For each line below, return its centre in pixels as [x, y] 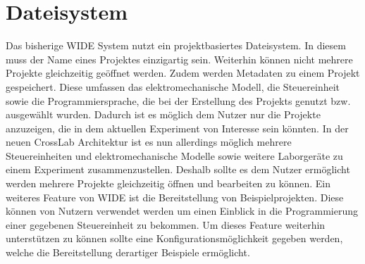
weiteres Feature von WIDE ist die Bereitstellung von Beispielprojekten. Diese [175, 197]
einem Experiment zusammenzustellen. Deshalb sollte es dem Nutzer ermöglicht [178, 169]
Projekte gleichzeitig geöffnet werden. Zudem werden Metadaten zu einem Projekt [183, 73]
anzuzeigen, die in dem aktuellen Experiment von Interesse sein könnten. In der [177, 128]
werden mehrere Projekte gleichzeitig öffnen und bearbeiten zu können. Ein [168, 183]
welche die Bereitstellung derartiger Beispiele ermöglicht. [128, 252]
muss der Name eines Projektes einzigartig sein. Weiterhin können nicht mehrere [179, 59]
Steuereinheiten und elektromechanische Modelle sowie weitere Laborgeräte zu [174, 155]
